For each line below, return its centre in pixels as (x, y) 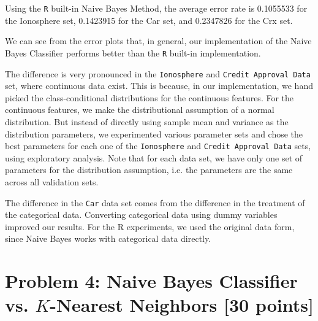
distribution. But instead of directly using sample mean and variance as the (147, 121)
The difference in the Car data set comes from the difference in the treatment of (155, 202)
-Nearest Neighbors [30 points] (182, 305)
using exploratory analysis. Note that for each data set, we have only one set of (154, 157)
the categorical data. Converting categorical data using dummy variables (141, 215)
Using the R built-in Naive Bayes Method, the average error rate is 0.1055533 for (156, 8)
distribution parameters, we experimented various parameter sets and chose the (154, 133)
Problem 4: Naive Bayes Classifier (151, 281)
